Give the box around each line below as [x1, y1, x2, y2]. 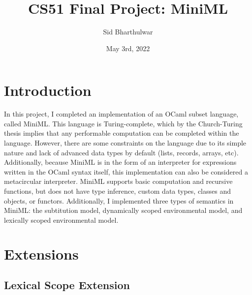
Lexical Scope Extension [4, 277, 130, 293]
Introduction [4, 80, 92, 100]
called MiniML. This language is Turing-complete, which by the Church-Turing [4, 118, 243, 128]
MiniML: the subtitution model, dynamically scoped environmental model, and [4, 205, 243, 215]
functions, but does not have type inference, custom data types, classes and [4, 186, 231, 196]
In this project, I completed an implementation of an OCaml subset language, [4, 109, 239, 119]
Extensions [4, 243, 79, 264]
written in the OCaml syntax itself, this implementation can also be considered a [4, 166, 248, 177]
